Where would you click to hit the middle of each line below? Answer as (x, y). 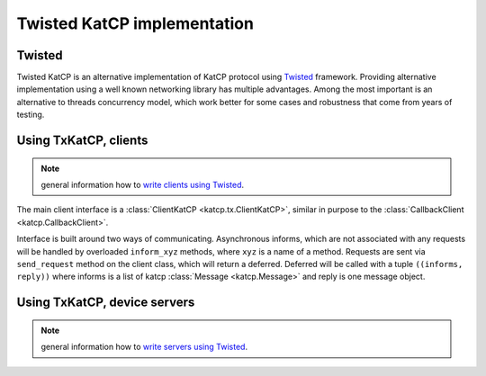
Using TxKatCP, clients (82, 141)
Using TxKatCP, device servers (106, 303)
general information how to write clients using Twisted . (143, 185)
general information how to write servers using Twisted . (144, 347)
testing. (31, 115)
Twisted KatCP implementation (135, 23)
